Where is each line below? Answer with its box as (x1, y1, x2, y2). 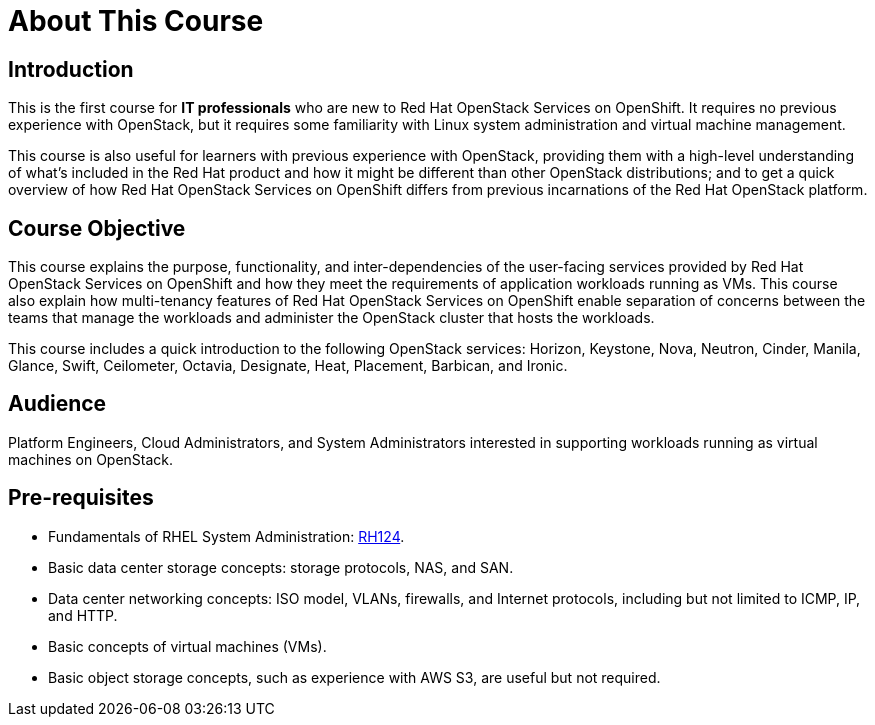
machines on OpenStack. (8, 450, 174, 468)
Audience (8, 391, 107, 417)
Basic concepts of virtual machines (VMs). (48, 637, 327, 655)
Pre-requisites (8, 485, 154, 511)
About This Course (8, 4, 264, 38)
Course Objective (8, 215, 186, 241)
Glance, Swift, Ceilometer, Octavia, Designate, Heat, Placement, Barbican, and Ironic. (8, 357, 568, 375)
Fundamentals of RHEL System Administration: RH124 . (48, 527, 405, 545)
